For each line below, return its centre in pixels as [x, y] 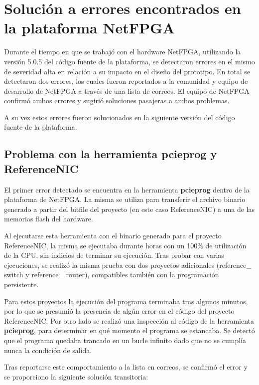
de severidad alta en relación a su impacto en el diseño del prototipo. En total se [127, 71]
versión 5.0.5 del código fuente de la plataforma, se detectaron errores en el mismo [129, 61]
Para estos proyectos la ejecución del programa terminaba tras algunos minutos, [126, 301]
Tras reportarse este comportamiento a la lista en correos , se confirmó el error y [126, 367]
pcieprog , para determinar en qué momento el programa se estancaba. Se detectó [129, 330]
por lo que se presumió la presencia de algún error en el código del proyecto [119, 311]
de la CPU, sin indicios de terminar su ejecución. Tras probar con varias [114, 255]
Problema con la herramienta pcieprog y [111, 154]
